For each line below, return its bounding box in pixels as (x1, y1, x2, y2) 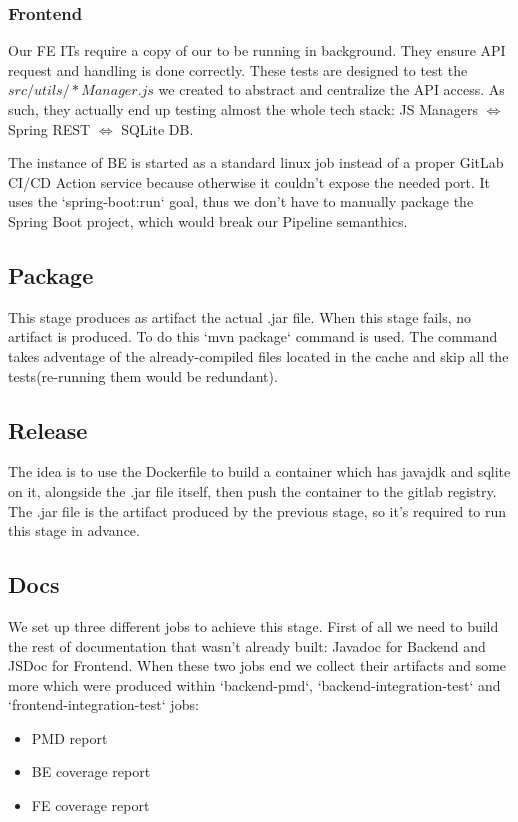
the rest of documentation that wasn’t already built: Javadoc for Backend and (8, 635, 486, 656)
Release (8, 414, 88, 445)
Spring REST (8, 118, 91, 139)
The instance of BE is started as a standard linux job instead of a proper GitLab (8, 152, 504, 173)
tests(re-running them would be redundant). (8, 365, 278, 386)
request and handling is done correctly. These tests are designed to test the (8, 59, 468, 80)
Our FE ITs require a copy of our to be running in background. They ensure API (8, 40, 506, 61)
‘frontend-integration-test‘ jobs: (8, 694, 199, 715)
